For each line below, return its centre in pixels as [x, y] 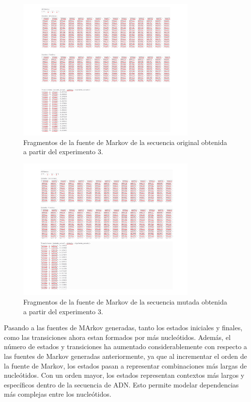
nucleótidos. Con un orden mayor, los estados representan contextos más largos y [124, 375]
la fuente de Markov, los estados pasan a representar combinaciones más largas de [125, 365]
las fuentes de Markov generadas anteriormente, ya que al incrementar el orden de [125, 356]
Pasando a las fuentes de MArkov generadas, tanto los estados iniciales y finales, [123, 328]
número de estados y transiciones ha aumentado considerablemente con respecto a [125, 346]
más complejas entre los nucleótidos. [58, 394]
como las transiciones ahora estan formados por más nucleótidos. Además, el [117, 337]
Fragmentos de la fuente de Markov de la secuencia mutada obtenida [125, 301]
